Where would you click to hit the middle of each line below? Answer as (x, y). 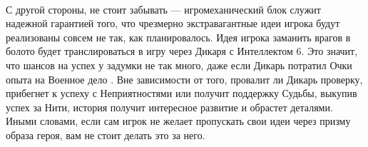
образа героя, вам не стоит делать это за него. (106, 135)
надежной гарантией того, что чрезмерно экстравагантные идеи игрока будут (173, 23)
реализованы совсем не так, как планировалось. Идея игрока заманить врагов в (178, 37)
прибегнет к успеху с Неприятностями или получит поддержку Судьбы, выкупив (182, 93)
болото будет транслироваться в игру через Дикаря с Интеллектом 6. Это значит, (182, 51)
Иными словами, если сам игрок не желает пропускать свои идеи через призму (178, 121)
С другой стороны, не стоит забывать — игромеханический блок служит (163, 9)
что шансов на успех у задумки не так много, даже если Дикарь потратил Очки (179, 65)
